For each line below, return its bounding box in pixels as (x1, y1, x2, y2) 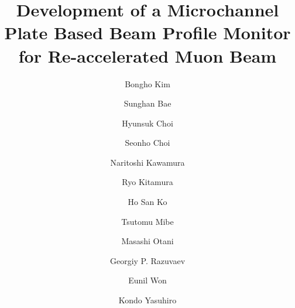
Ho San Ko (128, 196, 167, 208)
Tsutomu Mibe (121, 215, 174, 227)
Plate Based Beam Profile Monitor (4, 20, 291, 45)
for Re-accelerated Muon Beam (18, 43, 277, 67)
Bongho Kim (125, 77, 170, 90)
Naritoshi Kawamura (110, 156, 185, 168)
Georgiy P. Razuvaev (109, 254, 186, 266)
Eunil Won (128, 274, 167, 286)
